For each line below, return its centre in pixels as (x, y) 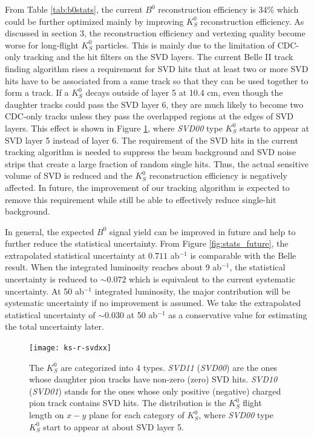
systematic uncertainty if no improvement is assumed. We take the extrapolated (153, 303)
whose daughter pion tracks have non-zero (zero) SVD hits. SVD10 (153, 379)
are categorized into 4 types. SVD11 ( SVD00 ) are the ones (169, 367)
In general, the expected (50, 231)
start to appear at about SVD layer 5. (113, 426)
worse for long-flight (42, 45)
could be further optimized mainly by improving (94, 21)
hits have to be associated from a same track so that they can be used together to (157, 80)
